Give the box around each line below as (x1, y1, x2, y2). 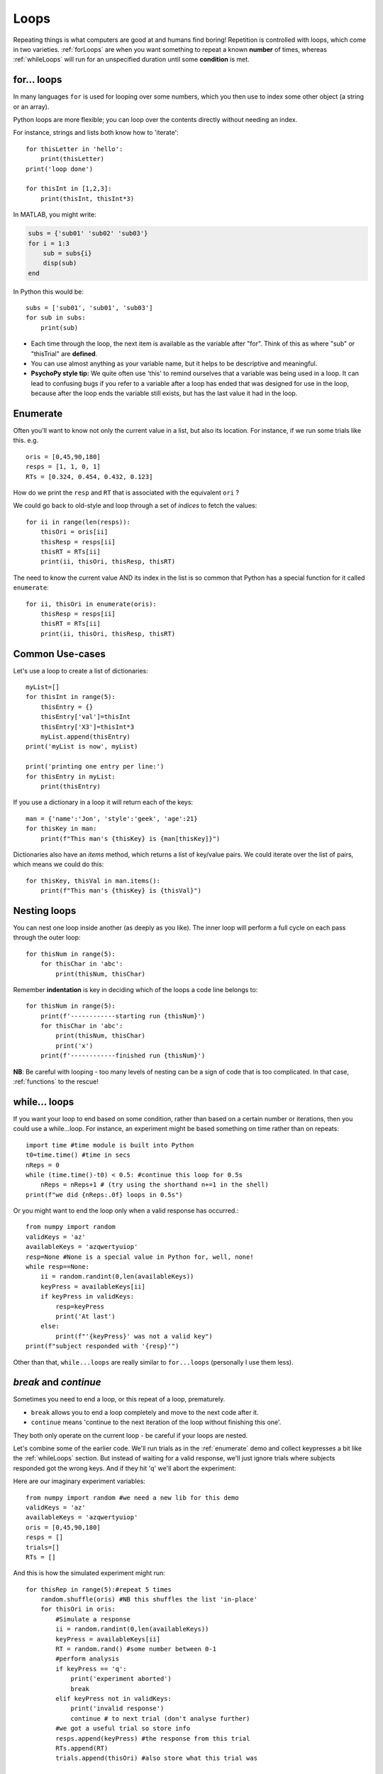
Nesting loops (13, 905, 77, 917)
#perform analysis (55, 1655, 120, 1663)
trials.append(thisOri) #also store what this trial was (55, 1754, 258, 1763)
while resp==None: (26, 1263, 90, 1271)
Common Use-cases (13, 648, 106, 660)
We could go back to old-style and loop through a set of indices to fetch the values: (13, 501, 257, 510)
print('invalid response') (70, 1704, 165, 1713)
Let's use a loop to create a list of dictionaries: (13, 666, 148, 675)
